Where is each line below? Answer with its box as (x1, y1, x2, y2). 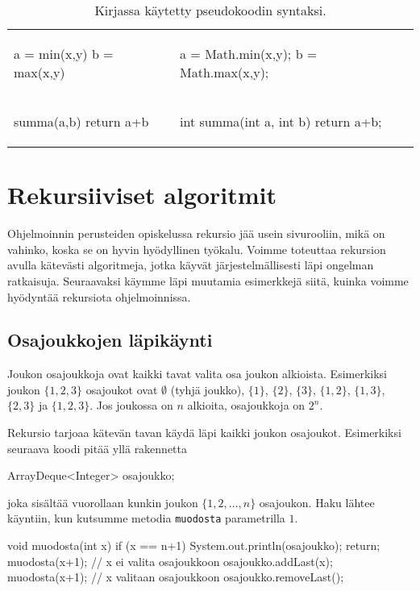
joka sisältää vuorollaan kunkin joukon (7, 493, 198, 510)
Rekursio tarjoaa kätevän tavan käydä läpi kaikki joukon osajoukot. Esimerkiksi (7, 424, 401, 441)
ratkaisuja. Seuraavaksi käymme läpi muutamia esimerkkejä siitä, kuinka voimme (7, 272, 409, 289)
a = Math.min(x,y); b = (180, 44, 318, 63)
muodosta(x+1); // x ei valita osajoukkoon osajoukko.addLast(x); (7, 552, 333, 569)
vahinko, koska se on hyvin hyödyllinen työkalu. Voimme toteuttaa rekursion (7, 240, 386, 257)
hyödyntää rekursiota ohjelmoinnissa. (7, 288, 191, 305)
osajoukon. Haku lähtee (259, 493, 375, 510)
